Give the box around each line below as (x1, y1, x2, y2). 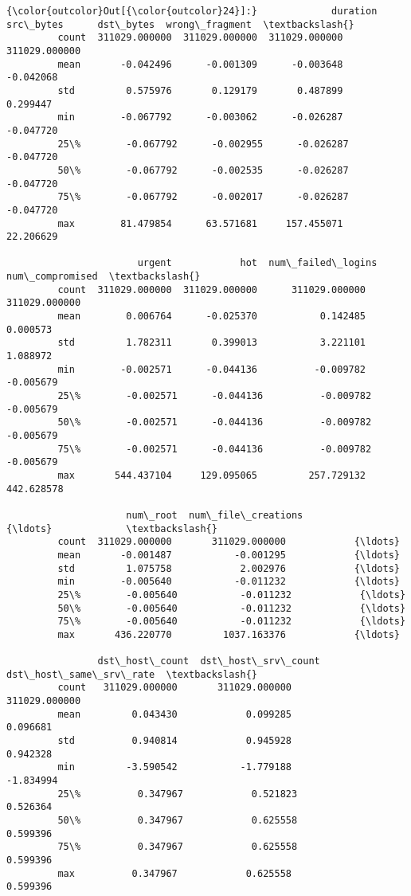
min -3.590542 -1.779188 (57, 761, 292, 773)
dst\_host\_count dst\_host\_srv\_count (97, 655, 320, 667)
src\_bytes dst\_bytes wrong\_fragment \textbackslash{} (6, 18, 354, 30)
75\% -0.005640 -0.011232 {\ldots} (57, 616, 406, 628)
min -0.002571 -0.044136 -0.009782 (57, 363, 366, 375)
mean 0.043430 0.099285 (57, 708, 292, 720)
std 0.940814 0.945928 (57, 735, 292, 747)
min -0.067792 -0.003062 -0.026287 (57, 112, 343, 123)
